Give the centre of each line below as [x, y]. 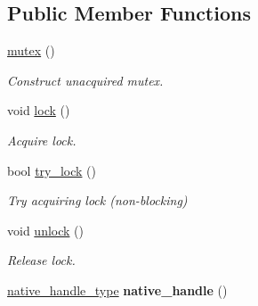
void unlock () [45, 230]
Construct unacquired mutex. [85, 80]
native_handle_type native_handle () [117, 289]
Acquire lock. [42, 140]
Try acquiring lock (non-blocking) [97, 200]
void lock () [39, 110]
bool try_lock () [52, 170]
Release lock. [41, 260]
